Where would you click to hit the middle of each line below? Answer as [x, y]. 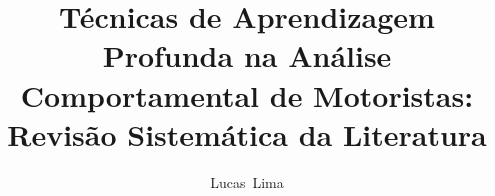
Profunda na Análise [247, 55]
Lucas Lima [247, 181]
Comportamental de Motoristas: [247, 94]
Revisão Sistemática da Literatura [247, 133]
